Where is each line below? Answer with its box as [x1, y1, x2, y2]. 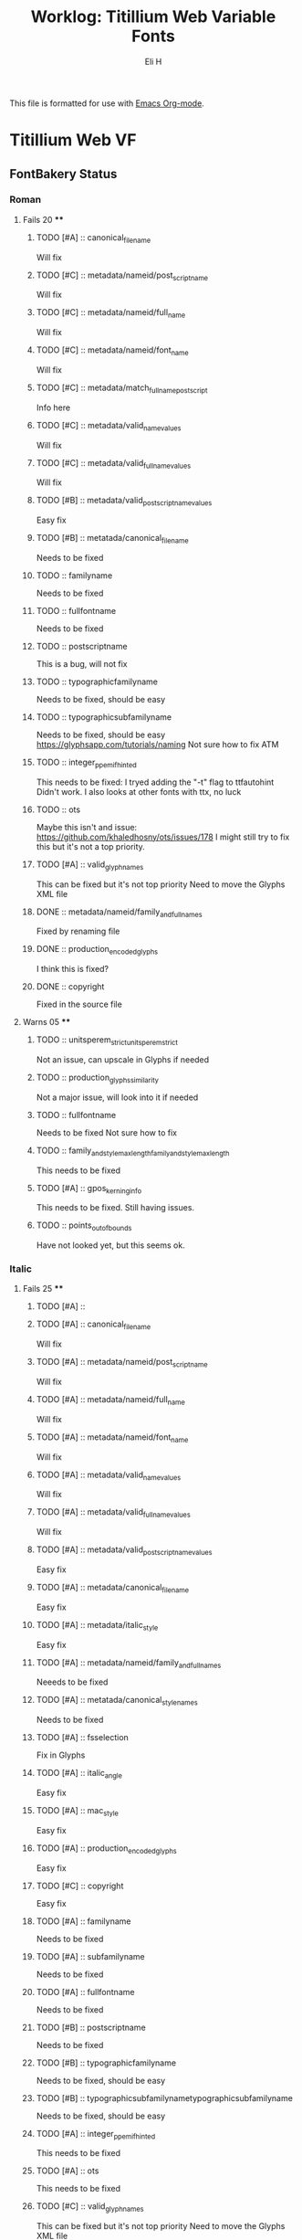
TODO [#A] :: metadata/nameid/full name [36, 1394, 185, 1407]
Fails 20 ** [22, 214, 64, 225]
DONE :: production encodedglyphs [36, 944, 158, 956]
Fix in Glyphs [36, 1749, 86, 1760]
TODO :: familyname [36, 569, 113, 581]
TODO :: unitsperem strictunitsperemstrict [36, 1034, 178, 1047]
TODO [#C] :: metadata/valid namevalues [36, 419, 182, 433]
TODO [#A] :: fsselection [36, 1732, 130, 1743]
